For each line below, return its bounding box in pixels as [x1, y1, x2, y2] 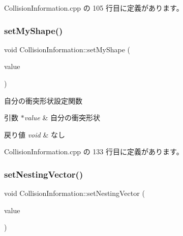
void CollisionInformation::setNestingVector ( [4, 188, 145, 198]
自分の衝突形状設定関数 [4, 95, 82, 106]
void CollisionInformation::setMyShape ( [4, 44, 130, 54]
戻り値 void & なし [4, 129, 65, 140]
